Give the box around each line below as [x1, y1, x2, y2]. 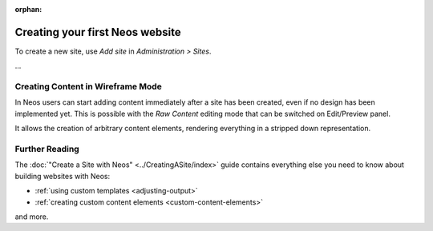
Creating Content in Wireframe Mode [14, 81, 162, 92]
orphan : [14, 5, 42, 14]
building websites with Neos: [14, 171, 111, 181]
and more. [14, 212, 49, 221]
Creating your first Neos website [14, 25, 182, 39]
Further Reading [14, 143, 79, 154]
